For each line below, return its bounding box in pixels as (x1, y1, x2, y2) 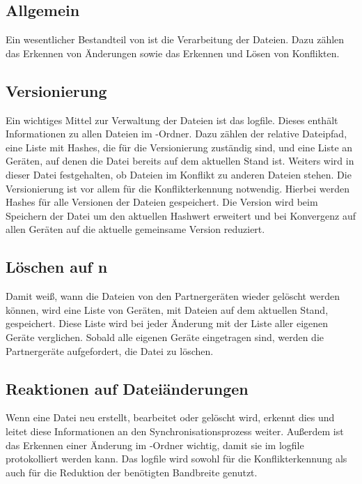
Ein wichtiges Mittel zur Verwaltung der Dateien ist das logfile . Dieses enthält (6, 112, 338, 127)
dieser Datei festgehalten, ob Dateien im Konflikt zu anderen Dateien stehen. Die (6, 167, 352, 181)
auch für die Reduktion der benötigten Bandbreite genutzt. (6, 464, 258, 479)
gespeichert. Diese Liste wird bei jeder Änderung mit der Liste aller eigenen (6, 316, 329, 331)
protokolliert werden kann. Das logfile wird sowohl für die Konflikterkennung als (6, 451, 347, 466)
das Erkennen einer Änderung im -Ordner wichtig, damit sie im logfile (6, 437, 304, 452)
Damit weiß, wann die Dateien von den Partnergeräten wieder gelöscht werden (6, 289, 340, 303)
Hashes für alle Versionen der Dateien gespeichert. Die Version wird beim (6, 195, 318, 209)
